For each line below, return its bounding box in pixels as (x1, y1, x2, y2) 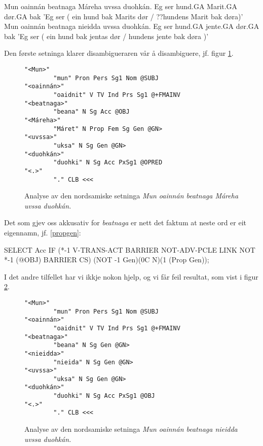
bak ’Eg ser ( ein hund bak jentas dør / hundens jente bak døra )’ (4, 30, 209, 41)
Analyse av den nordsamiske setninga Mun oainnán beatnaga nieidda (24, 424, 238, 434)
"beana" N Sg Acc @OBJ (53, 108, 130, 116)
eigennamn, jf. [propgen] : (4, 227, 81, 237)
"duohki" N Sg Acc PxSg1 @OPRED (53, 159, 163, 166)
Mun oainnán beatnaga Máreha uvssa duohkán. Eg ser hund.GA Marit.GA (4, 1, 238, 11)
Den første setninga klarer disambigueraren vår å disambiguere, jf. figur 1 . (4, 48, 234, 58)
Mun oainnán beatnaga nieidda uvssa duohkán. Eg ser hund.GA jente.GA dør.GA (4, 21, 259, 31)
